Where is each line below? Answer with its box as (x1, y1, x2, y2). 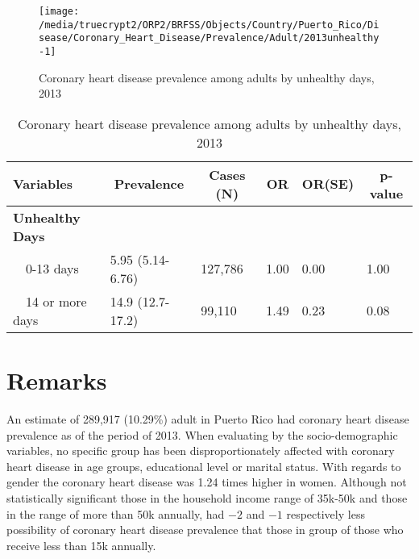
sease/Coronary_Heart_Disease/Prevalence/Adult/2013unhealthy (39, 32, 380, 44)
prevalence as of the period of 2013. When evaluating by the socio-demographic (6, 426, 398, 443)
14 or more (26, 291, 87, 311)
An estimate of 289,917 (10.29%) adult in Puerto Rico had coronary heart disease (6, 410, 409, 427)
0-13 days (26, 259, 79, 278)
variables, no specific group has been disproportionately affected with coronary (6, 442, 395, 459)
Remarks (6, 364, 107, 396)
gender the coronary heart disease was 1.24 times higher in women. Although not (6, 473, 407, 490)
